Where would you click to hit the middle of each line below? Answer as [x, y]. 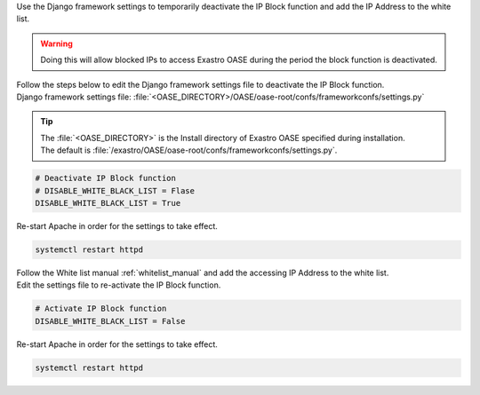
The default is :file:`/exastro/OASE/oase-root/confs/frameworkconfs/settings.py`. [189, 150]
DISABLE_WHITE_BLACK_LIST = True [108, 203]
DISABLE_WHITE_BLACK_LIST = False [110, 321]
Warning [56, 43]
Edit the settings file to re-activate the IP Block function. [119, 285]
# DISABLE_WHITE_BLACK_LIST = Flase [115, 190]
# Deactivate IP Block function [106, 178]
